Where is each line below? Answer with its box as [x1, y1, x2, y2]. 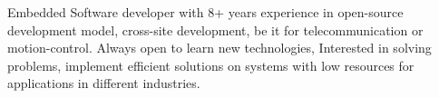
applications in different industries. [7, 73, 200, 93]
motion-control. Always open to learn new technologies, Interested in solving [7, 38, 432, 57]
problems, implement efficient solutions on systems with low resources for [7, 55, 415, 74]
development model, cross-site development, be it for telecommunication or [7, 20, 424, 39]
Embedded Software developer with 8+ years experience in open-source [7, 3, 404, 21]
